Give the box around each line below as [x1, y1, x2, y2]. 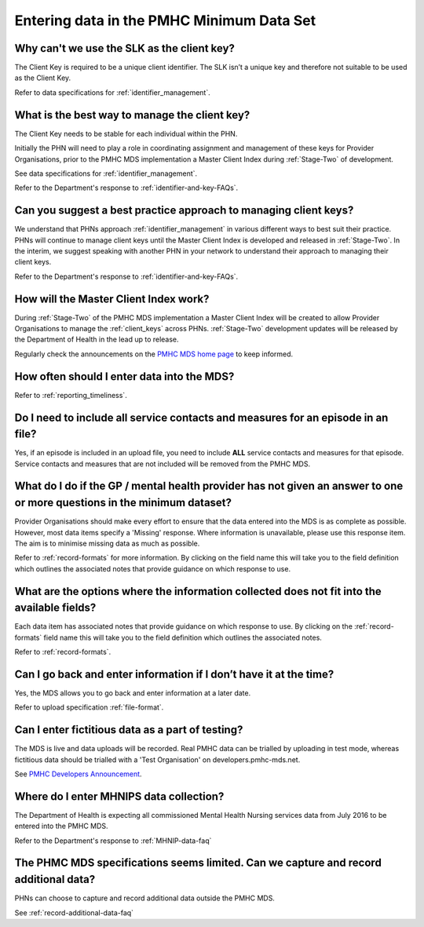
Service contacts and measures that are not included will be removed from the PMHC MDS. [14, 459, 310, 469]
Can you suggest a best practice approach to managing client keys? [14, 204, 354, 217]
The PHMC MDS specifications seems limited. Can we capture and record [14, 856, 382, 870]
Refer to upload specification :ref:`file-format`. [14, 703, 164, 712]
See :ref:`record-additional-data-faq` [14, 907, 133, 918]
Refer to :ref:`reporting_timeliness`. [14, 390, 127, 400]
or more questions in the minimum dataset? [14, 496, 232, 509]
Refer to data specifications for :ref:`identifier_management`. [14, 87, 211, 97]
